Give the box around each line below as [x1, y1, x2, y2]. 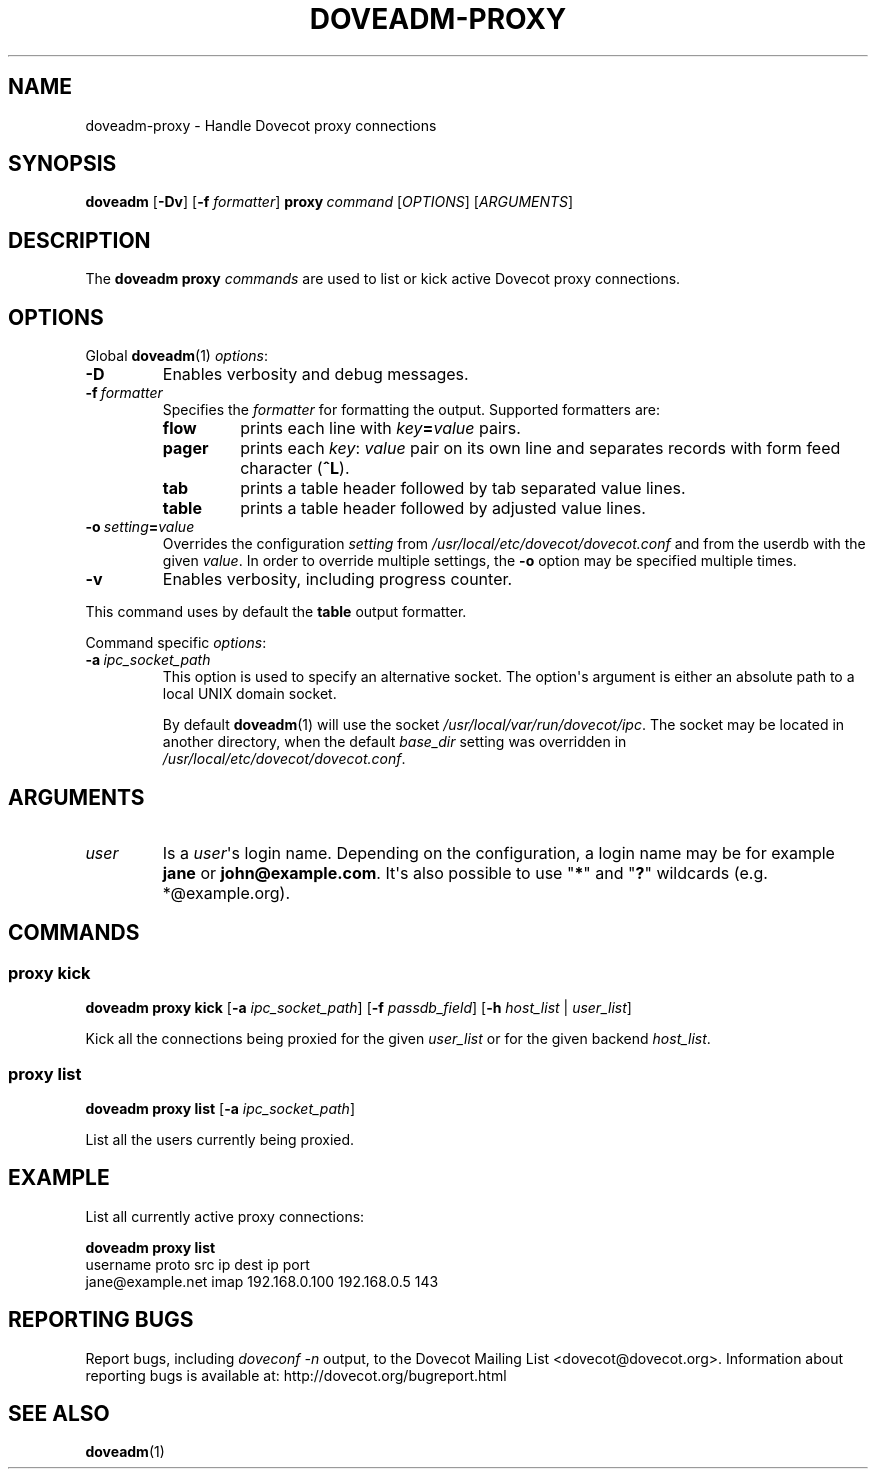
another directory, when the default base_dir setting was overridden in [162, 733, 627, 751]
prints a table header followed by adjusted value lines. [240, 498, 646, 519]
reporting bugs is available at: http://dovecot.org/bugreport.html [85, 1366, 507, 1384]
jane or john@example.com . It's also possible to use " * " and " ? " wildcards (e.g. [162, 862, 768, 883]
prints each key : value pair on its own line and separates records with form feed [240, 438, 841, 459]
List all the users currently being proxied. [85, 1130, 355, 1148]
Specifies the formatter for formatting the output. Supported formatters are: [162, 401, 661, 419]
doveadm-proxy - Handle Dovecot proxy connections [85, 116, 437, 134]
